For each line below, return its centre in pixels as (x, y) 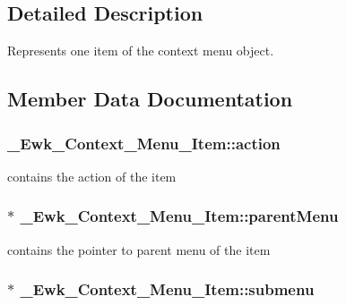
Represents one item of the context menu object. (141, 51)
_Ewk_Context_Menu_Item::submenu (167, 289)
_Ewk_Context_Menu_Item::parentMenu (179, 216)
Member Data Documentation (150, 99)
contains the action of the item (92, 176)
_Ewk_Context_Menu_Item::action (144, 143)
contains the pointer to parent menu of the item (139, 249)
